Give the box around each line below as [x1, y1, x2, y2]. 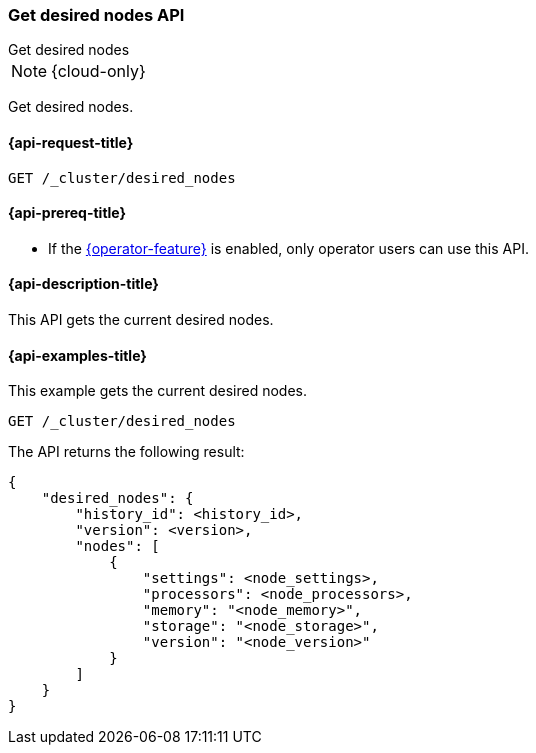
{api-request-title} [8, 133, 134, 151]
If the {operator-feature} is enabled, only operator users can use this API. [48, 239, 529, 257]
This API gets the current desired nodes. [8, 311, 274, 329]
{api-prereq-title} [8, 204, 127, 222]
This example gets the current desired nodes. [8, 382, 307, 400]
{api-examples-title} [8, 346, 147, 364]
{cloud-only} [51, 61, 146, 82]
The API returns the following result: [8, 443, 245, 461]
